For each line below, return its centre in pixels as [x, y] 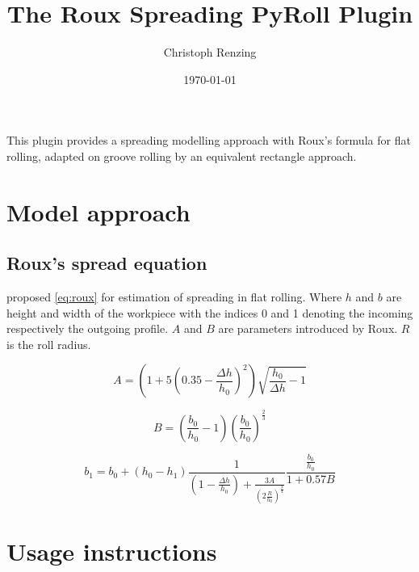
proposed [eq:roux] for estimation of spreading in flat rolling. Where [174, 297]
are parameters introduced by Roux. [308, 328]
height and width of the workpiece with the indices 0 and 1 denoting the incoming [210, 312]
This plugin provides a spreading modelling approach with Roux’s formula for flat [209, 140]
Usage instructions [112, 551]
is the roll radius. [49, 344]
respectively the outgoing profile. [88, 328]
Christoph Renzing [210, 52]
